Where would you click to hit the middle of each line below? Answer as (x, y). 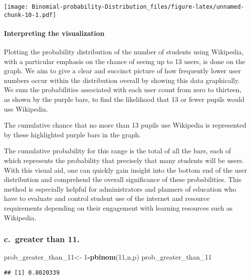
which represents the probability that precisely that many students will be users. (124, 160)
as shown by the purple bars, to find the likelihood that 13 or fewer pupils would (124, 99)
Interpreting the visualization (54, 33)
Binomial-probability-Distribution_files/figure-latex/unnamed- (138, 7)
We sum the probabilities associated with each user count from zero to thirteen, (123, 90)
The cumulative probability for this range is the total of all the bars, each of (117, 151)
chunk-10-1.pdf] (30, 15)
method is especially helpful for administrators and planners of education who (120, 189)
